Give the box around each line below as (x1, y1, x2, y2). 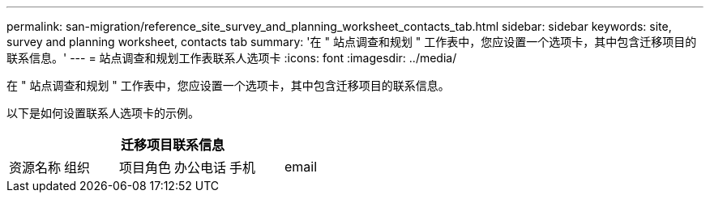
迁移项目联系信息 (121, 137, 225, 153)
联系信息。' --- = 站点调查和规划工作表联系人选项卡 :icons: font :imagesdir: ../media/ (6, 51, 457, 65)
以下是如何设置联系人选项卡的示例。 (6, 106, 199, 120)
